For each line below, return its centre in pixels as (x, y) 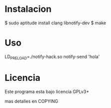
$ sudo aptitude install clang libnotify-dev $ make (55, 23)
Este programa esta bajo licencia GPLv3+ (47, 91)
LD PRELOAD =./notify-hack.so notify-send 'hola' (52, 57)
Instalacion (28, 9)
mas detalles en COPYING (31, 101)
